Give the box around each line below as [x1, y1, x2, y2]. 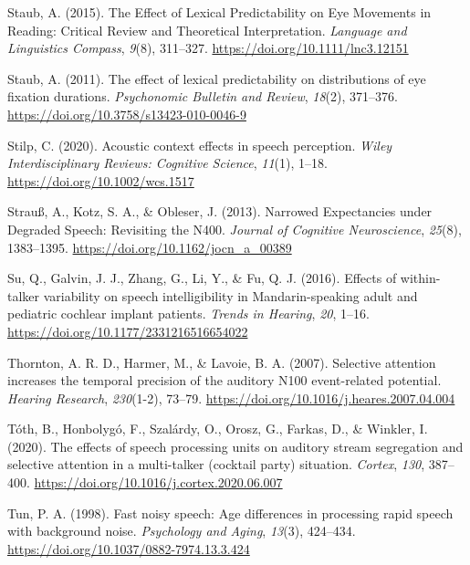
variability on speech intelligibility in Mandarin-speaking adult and [43, 286, 418, 305]
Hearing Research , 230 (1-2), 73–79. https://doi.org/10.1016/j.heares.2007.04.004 [7, 388, 455, 407]
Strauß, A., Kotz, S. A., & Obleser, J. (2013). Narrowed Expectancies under [7, 202, 433, 221]
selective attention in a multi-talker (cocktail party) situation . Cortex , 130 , [7, 455, 425, 474]
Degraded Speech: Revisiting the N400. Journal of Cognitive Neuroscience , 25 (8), [7, 219, 462, 238]
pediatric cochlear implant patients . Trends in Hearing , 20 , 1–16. [7, 304, 370, 323]
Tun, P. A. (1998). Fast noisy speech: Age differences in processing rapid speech [7, 503, 454, 522]
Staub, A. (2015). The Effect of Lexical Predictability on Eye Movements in [7, 3, 432, 21]
